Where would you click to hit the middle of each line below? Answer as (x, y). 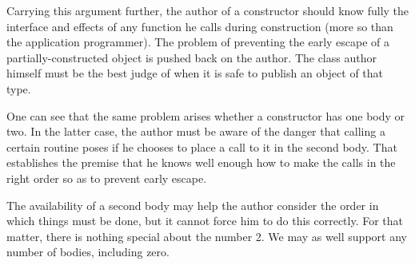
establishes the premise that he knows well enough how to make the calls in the (201, 162)
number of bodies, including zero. (88, 252)
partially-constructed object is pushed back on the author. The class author (192, 57)
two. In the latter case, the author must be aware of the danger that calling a (196, 131)
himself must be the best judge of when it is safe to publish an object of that (195, 73)
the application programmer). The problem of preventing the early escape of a (198, 42)
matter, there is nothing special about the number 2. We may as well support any (207, 236)
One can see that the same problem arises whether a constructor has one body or (206, 115)
